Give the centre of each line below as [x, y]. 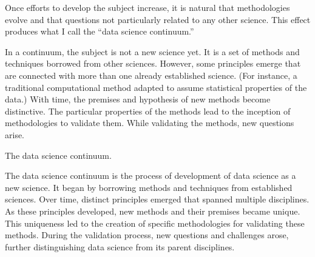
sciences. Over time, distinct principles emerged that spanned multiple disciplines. [157, 199]
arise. [15, 134]
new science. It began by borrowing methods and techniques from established [149, 187]
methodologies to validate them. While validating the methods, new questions [150, 123]
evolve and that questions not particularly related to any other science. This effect [158, 19]
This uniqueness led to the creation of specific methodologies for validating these [155, 223]
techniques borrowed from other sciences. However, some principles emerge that [153, 63]
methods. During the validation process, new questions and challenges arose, [147, 235]
